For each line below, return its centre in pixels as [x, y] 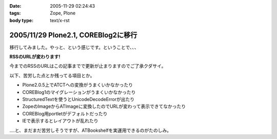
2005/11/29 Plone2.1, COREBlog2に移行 [73, 35]
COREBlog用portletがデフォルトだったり [65, 113]
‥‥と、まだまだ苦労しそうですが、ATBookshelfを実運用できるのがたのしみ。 [91, 130]
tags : [15, 13]
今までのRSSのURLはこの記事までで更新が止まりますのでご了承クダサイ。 [88, 66]
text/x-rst [60, 20]
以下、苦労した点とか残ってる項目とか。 [52, 75]
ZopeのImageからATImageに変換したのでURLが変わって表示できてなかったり [104, 106]
